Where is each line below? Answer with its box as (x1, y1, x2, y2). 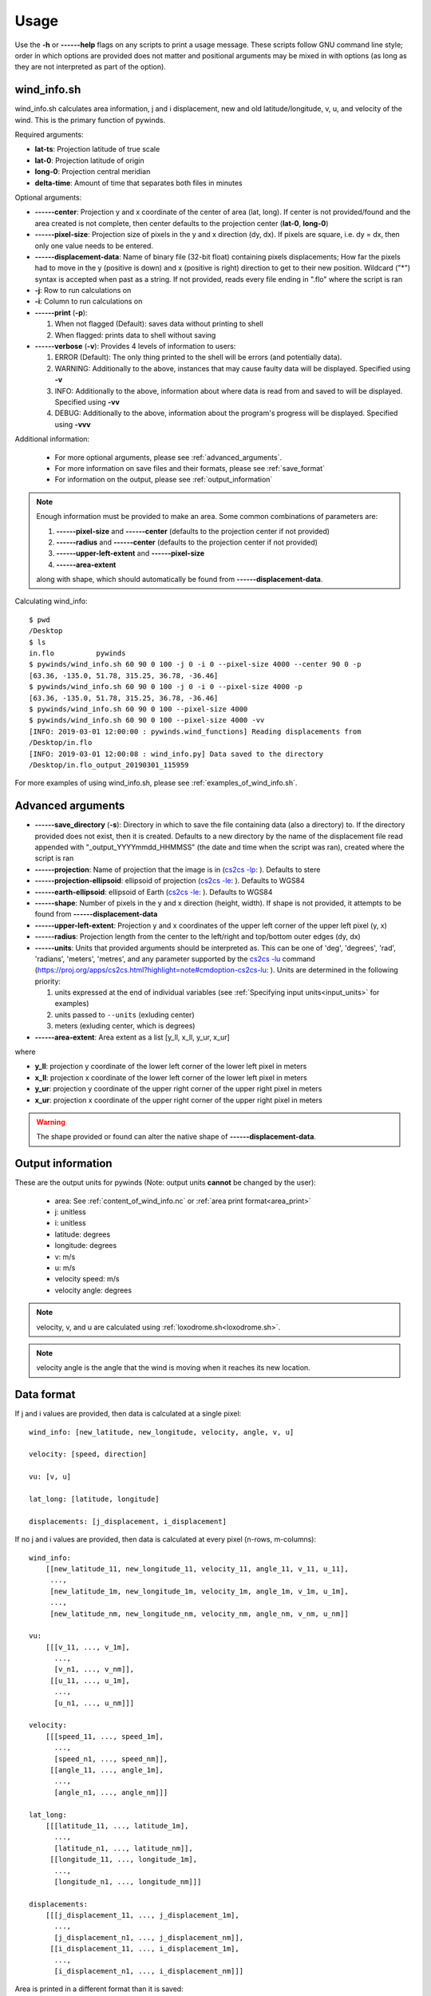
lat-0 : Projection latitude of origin (34, 156, 144, 165)
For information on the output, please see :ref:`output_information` (54, 475, 273, 485)
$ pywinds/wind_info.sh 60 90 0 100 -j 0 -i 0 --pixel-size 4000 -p (29, 683, 302, 691)
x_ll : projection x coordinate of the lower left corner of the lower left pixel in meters (34, 1072, 307, 1082)
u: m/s (54, 1263, 76, 1273)
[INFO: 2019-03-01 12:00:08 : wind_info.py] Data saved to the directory (29, 749, 324, 758)
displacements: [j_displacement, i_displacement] (29, 1517, 227, 1526)
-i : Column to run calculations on (34, 296, 143, 307)
